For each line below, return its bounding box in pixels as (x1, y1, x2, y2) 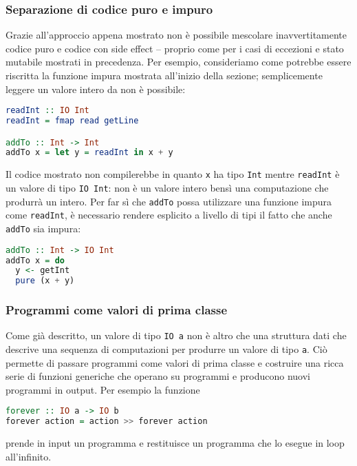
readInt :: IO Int (6, 105, 89, 116)
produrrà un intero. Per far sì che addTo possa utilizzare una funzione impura (6, 194, 332, 208)
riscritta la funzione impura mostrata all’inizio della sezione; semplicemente (6, 68, 323, 82)
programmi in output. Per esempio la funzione (6, 382, 200, 396)
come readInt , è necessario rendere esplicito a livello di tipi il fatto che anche (6, 207, 332, 222)
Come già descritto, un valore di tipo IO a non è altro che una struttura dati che (6, 328, 347, 343)
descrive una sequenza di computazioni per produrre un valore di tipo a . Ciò (6, 342, 327, 356)
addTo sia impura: (6, 221, 81, 235)
